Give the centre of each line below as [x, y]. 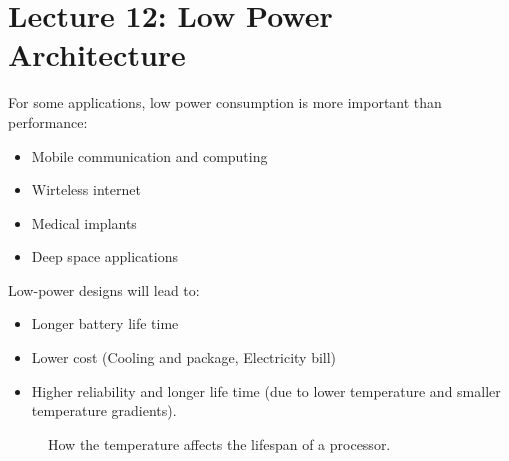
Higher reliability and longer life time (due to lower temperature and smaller [266, 390]
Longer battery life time [105, 323]
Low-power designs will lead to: [104, 289]
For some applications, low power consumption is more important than [225, 102]
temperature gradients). [104, 410]
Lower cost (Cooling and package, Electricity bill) [184, 357]
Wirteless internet [86, 189]
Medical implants [84, 222]
